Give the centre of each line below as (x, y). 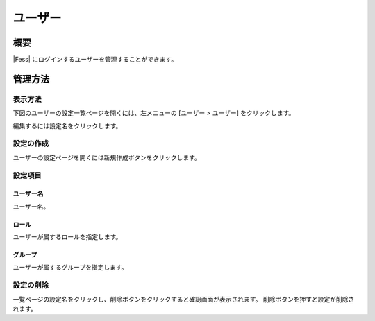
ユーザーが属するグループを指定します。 (70, 268)
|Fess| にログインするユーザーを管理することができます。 (95, 60)
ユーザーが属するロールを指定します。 (67, 237)
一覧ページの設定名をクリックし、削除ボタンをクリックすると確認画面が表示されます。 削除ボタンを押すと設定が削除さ (184, 299)
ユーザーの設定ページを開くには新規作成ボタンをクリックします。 (107, 157)
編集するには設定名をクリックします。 (67, 125)
